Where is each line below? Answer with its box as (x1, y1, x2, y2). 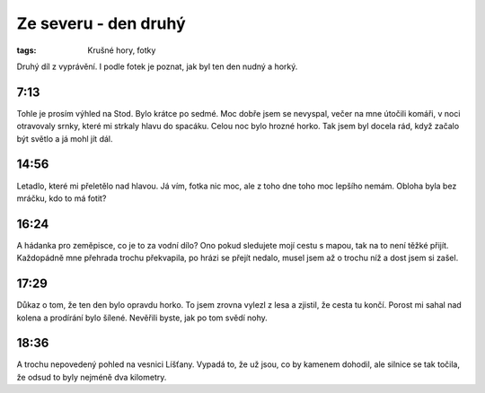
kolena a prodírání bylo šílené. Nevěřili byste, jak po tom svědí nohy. (16, 312, 269, 323)
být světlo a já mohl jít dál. (16, 133, 113, 144)
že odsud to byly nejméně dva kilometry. (16, 371, 167, 382)
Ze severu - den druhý (16, 13, 186, 33)
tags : (16, 45, 37, 56)
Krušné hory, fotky (87, 45, 156, 56)
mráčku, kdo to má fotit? (16, 193, 107, 204)
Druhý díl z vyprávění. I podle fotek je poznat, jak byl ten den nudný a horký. (16, 61, 298, 72)
